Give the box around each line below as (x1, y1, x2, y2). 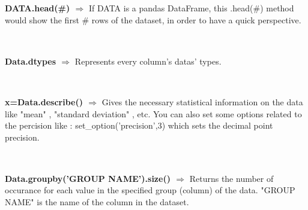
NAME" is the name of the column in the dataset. (5, 195, 189, 208)
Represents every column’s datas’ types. (74, 54, 222, 67)
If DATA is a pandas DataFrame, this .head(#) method (89, 2, 294, 14)
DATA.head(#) (5, 2, 70, 14)
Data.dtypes (5, 54, 56, 67)
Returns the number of (189, 172, 274, 184)
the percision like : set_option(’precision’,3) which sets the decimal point (5, 119, 273, 132)
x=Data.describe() (5, 96, 83, 108)
